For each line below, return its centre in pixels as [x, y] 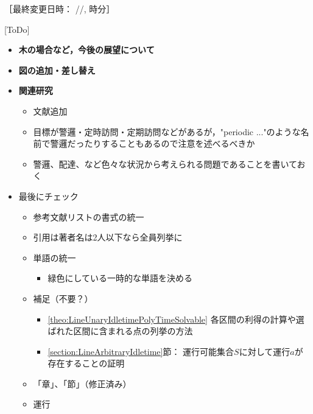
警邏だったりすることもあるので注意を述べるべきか [153, 143]
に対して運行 [265, 351]
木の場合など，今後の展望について [86, 50]
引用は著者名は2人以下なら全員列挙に [108, 237]
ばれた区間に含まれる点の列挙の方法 [120, 331]
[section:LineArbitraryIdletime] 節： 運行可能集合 [141, 351]
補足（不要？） [63, 298]
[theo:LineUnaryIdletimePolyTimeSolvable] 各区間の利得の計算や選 [176, 319]
